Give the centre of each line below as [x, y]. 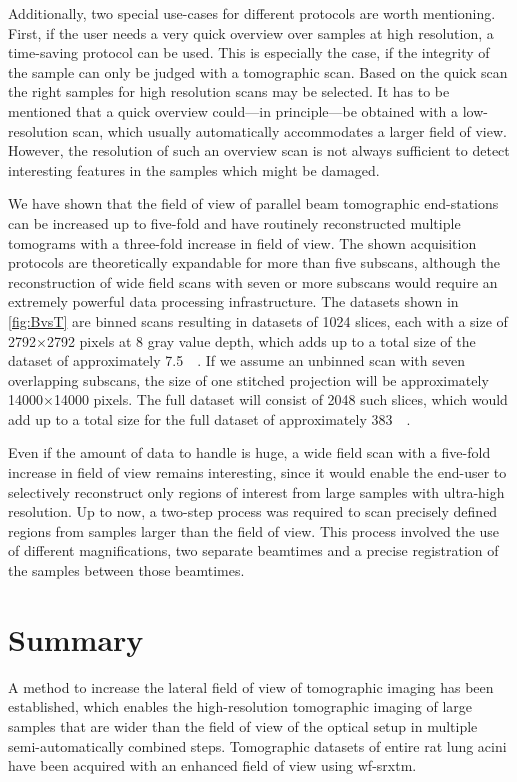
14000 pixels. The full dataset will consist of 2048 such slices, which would [280, 399]
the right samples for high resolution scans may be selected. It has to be [229, 91]
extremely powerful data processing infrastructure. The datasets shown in [233, 301]
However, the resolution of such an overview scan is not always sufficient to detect [259, 150]
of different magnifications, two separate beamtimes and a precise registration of [253, 550]
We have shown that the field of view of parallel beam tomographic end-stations [253, 203]
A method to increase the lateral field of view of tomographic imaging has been [251, 686]
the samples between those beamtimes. [126, 570]
